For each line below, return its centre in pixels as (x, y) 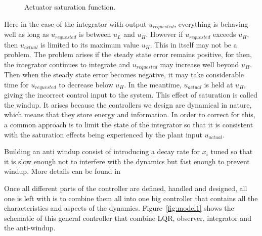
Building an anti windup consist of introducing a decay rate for (102, 151)
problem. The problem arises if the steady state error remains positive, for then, (128, 54)
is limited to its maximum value (90, 44)
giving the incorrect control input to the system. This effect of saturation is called (131, 95)
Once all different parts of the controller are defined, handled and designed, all (126, 188)
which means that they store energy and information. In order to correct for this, (130, 114)
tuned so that (232, 151)
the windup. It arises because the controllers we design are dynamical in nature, (128, 104)
